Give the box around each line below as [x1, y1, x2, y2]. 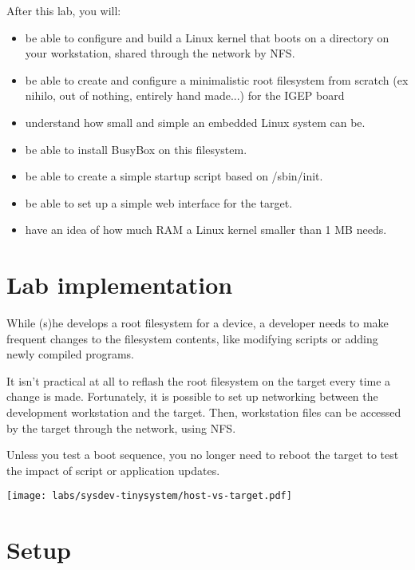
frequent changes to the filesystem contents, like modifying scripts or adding [6, 330, 378, 346]
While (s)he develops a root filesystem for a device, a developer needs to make [6, 315, 389, 331]
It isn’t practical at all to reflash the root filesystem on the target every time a [6, 372, 391, 389]
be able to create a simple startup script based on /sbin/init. [25, 168, 323, 184]
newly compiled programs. [6, 346, 134, 362]
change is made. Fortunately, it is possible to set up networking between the [6, 388, 378, 405]
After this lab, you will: [6, 2, 121, 18]
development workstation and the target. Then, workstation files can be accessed [6, 404, 401, 421]
